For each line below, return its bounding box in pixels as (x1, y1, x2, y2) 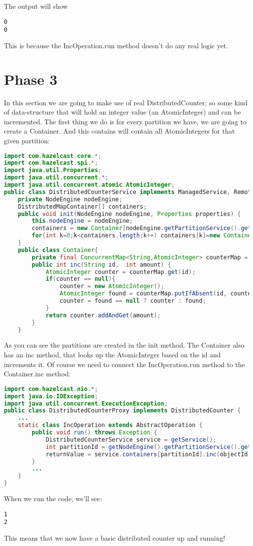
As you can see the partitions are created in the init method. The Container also (4, 340, 244, 350)
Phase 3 (4, 69, 57, 89)
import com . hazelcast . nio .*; (4, 385, 98, 392)
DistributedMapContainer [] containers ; (18, 203, 147, 210)
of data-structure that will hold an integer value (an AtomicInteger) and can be (4, 107, 241, 117)
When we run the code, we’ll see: (4, 493, 102, 504)
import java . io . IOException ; (4, 392, 98, 400)
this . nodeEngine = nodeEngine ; (32, 217, 133, 225)
